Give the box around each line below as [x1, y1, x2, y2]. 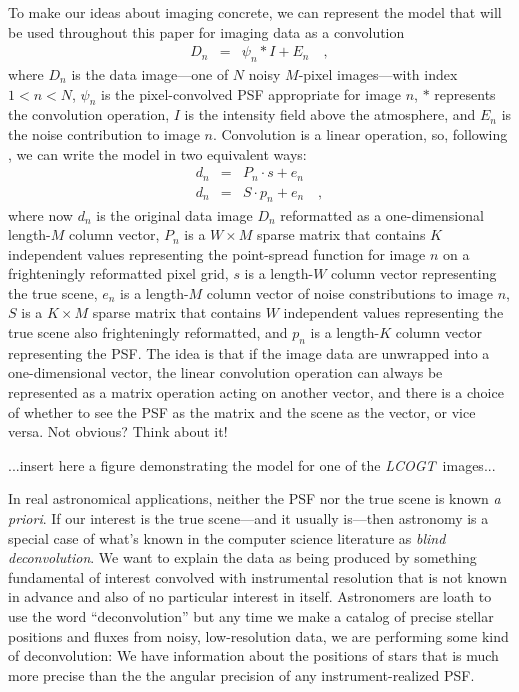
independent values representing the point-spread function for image [8, 243, 426, 264]
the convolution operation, [8, 104, 170, 125]
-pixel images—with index [298, 64, 458, 85]
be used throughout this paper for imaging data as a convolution [8, 21, 405, 42]
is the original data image [96, 204, 253, 225]
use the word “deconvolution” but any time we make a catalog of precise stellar [8, 605, 494, 626]
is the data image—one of [71, 64, 229, 85]
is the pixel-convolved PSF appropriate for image [100, 83, 402, 104]
